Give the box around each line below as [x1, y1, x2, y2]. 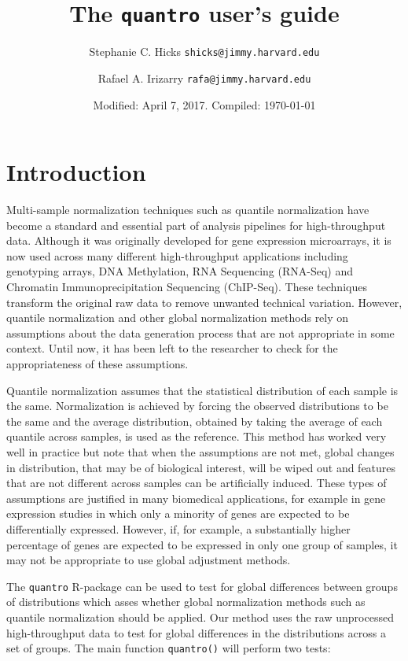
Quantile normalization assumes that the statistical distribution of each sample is [6, 382, 399, 398]
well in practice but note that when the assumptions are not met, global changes [6, 444, 395, 460]
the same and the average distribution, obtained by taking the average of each [6, 412, 383, 429]
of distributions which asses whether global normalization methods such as [6, 593, 366, 610]
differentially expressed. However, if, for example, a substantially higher [6, 520, 351, 537]
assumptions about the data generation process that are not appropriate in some [6, 324, 395, 341]
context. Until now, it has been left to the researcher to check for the [6, 340, 338, 356]
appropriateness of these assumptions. [6, 356, 189, 372]
